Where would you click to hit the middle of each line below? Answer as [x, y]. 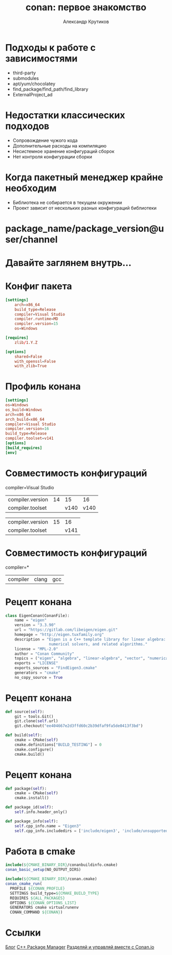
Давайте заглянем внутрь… [68, 263]
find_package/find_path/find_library [50, 89]
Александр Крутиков [86, 22]
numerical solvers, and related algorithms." [98, 644]
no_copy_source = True [39, 677]
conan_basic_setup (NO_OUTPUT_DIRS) [43, 870]
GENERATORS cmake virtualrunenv [45, 908]
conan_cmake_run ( [24, 884]
